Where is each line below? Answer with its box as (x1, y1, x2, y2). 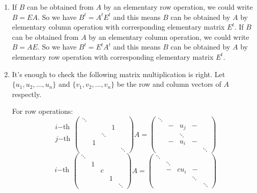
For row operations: (12, 106, 73, 116)
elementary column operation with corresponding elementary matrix (12, 21, 225, 32)
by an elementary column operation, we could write (89, 31, 249, 42)
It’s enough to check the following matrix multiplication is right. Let (12, 68, 225, 79)
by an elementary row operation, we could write (103, 2, 253, 12)
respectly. (12, 88, 42, 99)
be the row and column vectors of (117, 79, 221, 89)
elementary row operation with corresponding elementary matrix (12, 51, 214, 62)
